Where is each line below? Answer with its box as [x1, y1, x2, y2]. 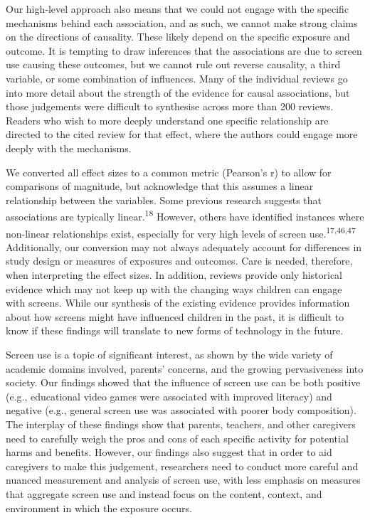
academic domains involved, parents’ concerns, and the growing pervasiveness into [6, 361, 364, 376]
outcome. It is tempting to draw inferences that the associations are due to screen [6, 43, 362, 58]
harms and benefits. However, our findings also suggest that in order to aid [6, 445, 332, 460]
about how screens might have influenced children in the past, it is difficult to [6, 309, 344, 324]
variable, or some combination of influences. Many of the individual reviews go [6, 70, 348, 85]
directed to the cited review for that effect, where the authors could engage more [6, 127, 358, 142]
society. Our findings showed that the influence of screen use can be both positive [6, 375, 361, 390]
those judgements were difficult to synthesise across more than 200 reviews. [6, 99, 334, 114]
